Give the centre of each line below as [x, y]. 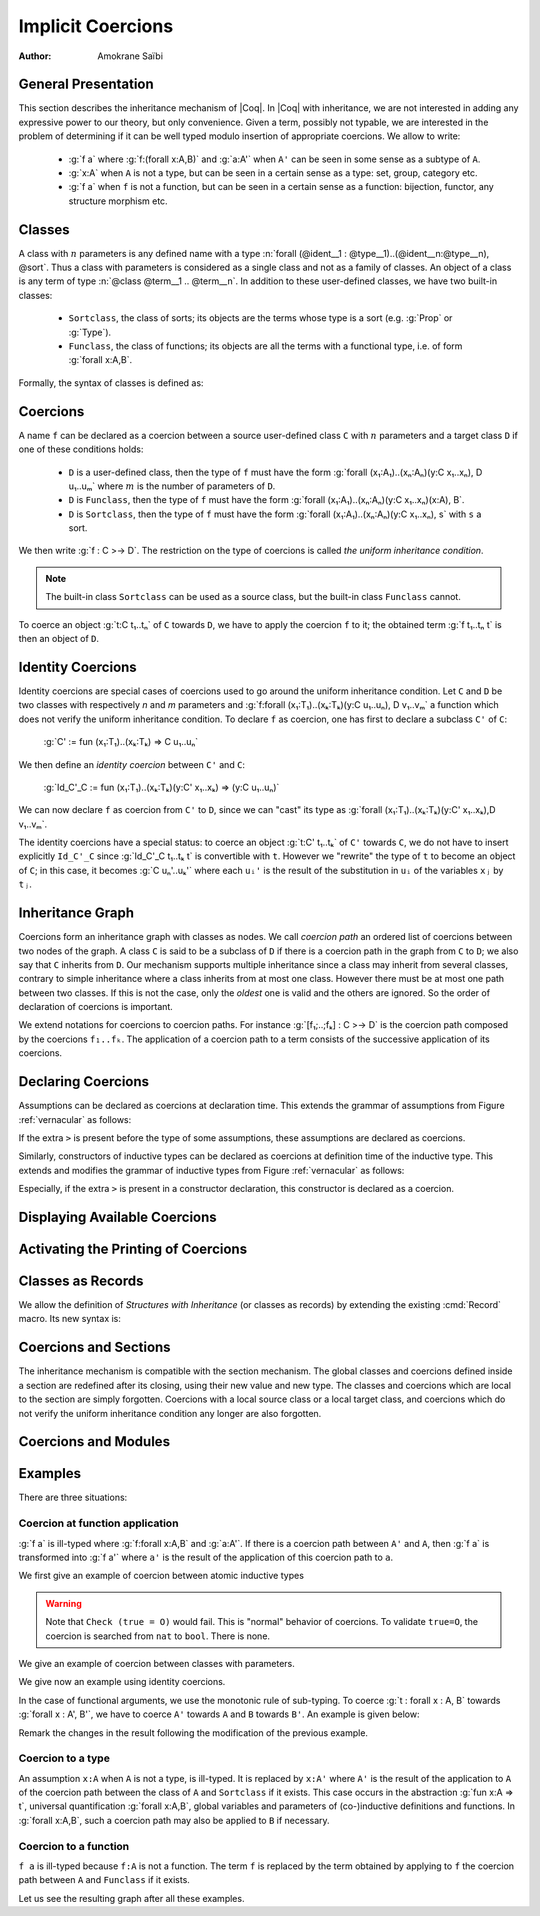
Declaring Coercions [84, 1081]
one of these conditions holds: [81, 449]
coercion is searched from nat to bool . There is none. [157, 1636]
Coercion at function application [98, 1523]
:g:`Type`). [90, 332]
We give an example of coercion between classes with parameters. [156, 1663]
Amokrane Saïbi [130, 56]
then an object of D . [59, 639]
